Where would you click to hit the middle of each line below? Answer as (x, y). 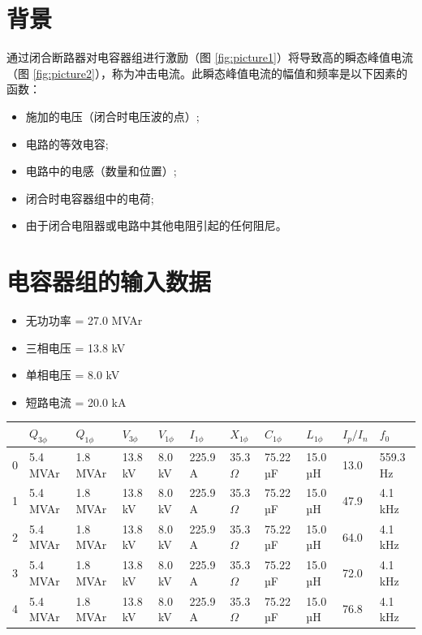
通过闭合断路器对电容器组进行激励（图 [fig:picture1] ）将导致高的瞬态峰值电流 (210, 57)
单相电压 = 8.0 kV (73, 375)
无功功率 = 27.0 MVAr (84, 320)
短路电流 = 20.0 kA (76, 402)
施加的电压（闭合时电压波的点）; (112, 116)
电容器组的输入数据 (109, 281)
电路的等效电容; (67, 143)
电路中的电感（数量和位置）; (101, 171)
